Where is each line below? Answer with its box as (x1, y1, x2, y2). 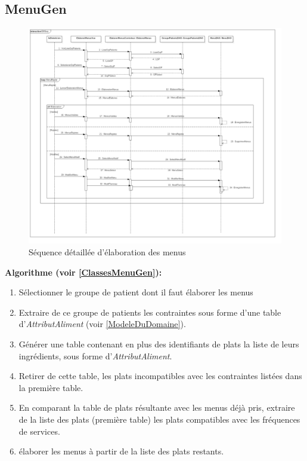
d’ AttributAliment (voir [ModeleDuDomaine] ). (18, 317, 186, 330)
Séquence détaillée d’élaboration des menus (29, 246, 186, 258)
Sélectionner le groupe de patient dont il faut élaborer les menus (18, 286, 253, 298)
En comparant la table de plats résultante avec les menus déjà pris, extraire (18, 401, 295, 414)
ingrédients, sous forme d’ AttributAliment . (18, 349, 172, 362)
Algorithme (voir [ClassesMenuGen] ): (5, 265, 162, 278)
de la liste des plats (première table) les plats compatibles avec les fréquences (18, 413, 300, 425)
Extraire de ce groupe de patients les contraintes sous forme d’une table (18, 306, 281, 318)
